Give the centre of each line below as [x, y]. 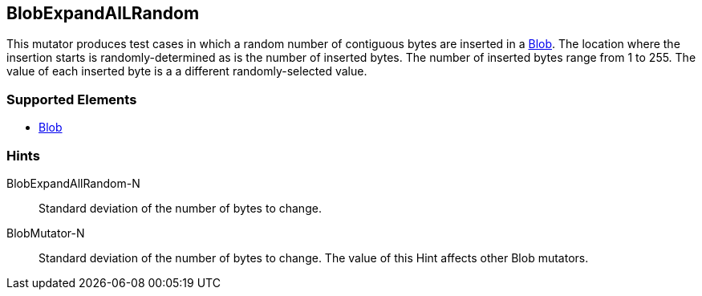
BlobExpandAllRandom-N [73, 183]
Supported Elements [72, 99]
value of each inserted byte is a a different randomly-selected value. [187, 71]
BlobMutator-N [46, 233]
